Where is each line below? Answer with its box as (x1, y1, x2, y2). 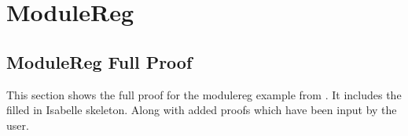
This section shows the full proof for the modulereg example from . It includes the (6, 86, 402, 102)
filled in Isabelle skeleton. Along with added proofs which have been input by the (6, 102, 397, 118)
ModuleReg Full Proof (6, 49, 193, 73)
